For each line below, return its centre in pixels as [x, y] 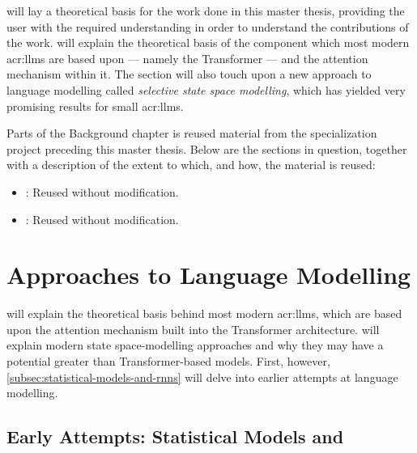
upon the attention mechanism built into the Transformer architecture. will [193, 329]
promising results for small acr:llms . [95, 106]
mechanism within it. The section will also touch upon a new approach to [189, 74]
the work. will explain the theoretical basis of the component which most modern [208, 42]
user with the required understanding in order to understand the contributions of [208, 26]
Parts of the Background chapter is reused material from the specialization [192, 133]
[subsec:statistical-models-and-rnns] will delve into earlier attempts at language [202, 377]
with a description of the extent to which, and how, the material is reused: [191, 165]
